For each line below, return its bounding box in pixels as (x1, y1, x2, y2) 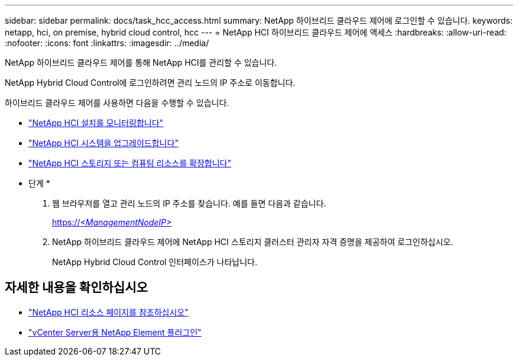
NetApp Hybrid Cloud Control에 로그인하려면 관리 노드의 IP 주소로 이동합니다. (5, 78, 296, 88)
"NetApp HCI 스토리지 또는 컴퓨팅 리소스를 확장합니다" (28, 158, 231, 168)
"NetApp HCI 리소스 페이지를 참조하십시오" (28, 307, 189, 317)
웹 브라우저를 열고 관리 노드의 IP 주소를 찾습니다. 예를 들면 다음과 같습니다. (52, 198, 326, 208)
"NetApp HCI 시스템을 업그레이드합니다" (28, 138, 179, 148)
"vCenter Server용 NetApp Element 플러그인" (28, 327, 202, 337)
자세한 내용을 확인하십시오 (5, 280, 148, 295)
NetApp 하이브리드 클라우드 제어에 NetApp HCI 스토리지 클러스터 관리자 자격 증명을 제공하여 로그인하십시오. (52, 237, 454, 247)
